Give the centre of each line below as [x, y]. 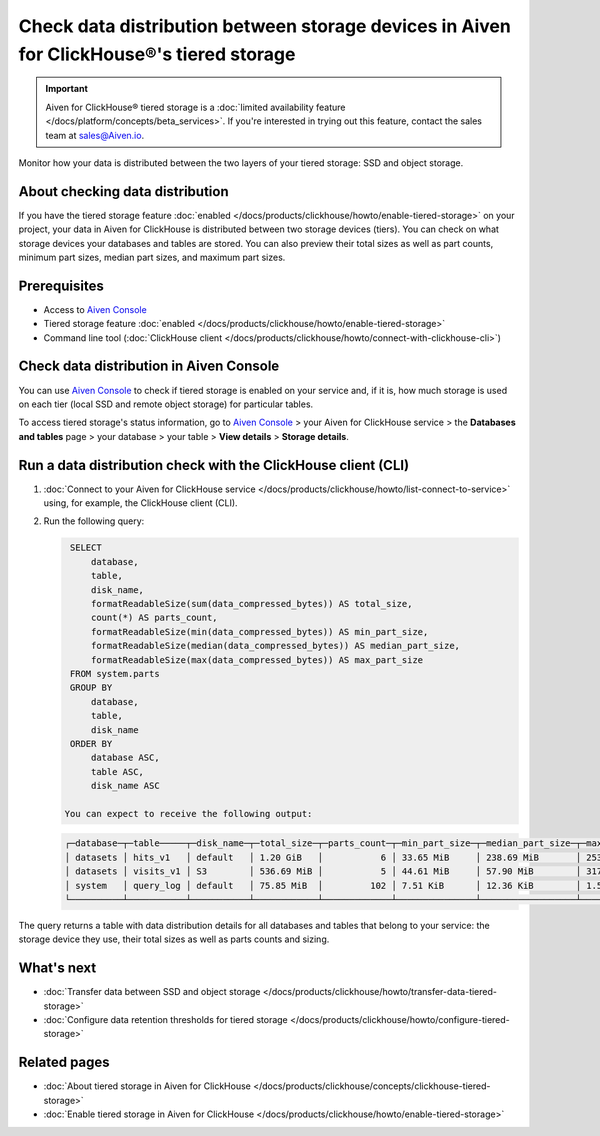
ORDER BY [91, 743]
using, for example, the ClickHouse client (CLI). [141, 503]
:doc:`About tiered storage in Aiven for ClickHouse [147, 1086]
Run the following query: [94, 521]
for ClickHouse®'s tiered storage [157, 54]
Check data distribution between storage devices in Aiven [265, 26]
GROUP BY [91, 688]
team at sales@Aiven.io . [95, 135]
